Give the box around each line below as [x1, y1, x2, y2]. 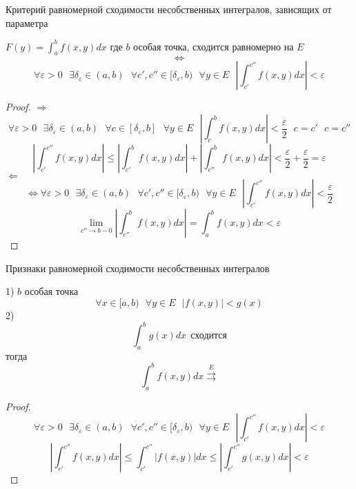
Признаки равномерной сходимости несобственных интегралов [6, 260, 270, 275]
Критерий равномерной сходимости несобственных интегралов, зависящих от [6, 2, 332, 16]
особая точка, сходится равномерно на [133, 39, 294, 53]
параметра [6, 15, 48, 30]
